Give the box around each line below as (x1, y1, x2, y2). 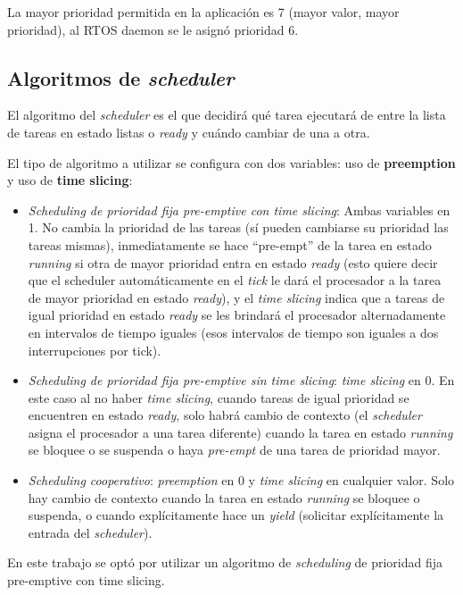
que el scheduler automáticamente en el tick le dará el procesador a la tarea (28, 271, 442, 289)
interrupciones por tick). (28, 340, 161, 359)
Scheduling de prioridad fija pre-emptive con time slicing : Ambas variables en (28, 200, 451, 219)
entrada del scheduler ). (28, 523, 153, 541)
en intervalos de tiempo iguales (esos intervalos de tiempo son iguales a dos (28, 323, 439, 341)
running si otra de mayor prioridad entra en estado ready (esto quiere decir (28, 253, 438, 272)
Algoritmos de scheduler (7, 63, 235, 91)
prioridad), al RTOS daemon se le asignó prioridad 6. (7, 20, 299, 38)
